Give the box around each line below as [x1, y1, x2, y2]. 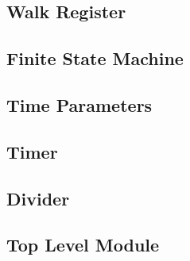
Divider [6, 186, 70, 210]
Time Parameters [6, 92, 153, 117]
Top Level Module [6, 232, 160, 257]
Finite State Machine [6, 46, 184, 71]
